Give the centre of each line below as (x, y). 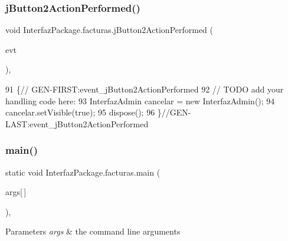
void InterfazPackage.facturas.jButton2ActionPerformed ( (109, 30)
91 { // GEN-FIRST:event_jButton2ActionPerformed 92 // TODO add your (145, 89)
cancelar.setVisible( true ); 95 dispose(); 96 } (84, 112)
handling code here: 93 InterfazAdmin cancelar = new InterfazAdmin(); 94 (140, 100)
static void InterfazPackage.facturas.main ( (83, 172)
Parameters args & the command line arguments (93, 231)
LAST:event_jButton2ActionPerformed (77, 123)
